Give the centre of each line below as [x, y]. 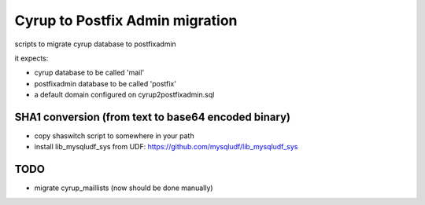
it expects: [31, 58]
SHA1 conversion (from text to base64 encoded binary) [153, 117]
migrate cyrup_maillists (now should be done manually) [124, 188]
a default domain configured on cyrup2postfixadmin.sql [124, 95]
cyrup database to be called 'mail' [89, 73]
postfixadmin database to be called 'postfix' [105, 83]
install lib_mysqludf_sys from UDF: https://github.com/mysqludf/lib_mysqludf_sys [166, 147]
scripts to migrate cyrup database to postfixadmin [95, 44]
